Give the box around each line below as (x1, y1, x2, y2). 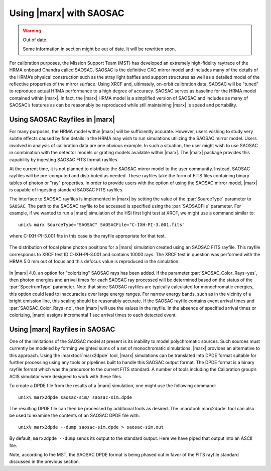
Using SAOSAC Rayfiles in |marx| (9, 115, 115, 124)
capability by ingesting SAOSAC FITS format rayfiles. (9, 156, 119, 163)
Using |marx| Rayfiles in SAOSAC (9, 325, 115, 333)
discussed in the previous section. (9, 458, 80, 464)
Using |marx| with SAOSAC (9, 8, 125, 19)
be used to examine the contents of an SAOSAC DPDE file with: (9, 412, 140, 419)
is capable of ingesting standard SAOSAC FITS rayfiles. (9, 187, 124, 193)
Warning (23, 28, 41, 34)
